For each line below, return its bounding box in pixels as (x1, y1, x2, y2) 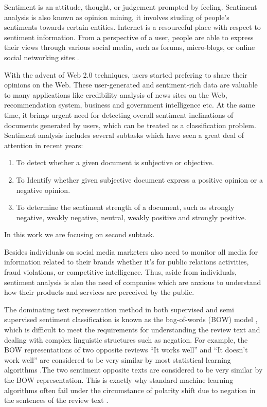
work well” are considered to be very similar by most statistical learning (4, 354, 231, 365)
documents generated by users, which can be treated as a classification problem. (4, 119, 256, 130)
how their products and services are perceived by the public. (4, 287, 194, 297)
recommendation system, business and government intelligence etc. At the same (4, 99, 255, 110)
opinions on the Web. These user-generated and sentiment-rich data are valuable (4, 79, 258, 90)
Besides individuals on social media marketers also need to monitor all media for (4, 246, 258, 257)
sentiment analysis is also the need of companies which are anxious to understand (4, 276, 261, 287)
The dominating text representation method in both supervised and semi (4, 304, 234, 314)
